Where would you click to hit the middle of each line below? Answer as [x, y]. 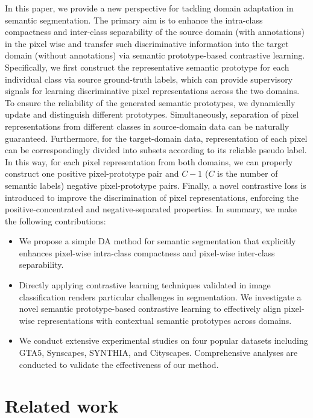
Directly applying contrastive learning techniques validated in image [145, 285]
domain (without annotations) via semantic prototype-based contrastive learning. [155, 55]
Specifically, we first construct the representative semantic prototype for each [147, 67]
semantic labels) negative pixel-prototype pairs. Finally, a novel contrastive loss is [156, 185]
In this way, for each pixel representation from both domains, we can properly [149, 161]
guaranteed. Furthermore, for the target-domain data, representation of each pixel [156, 138]
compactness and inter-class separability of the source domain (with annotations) [155, 32]
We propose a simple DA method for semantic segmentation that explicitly [157, 241]
